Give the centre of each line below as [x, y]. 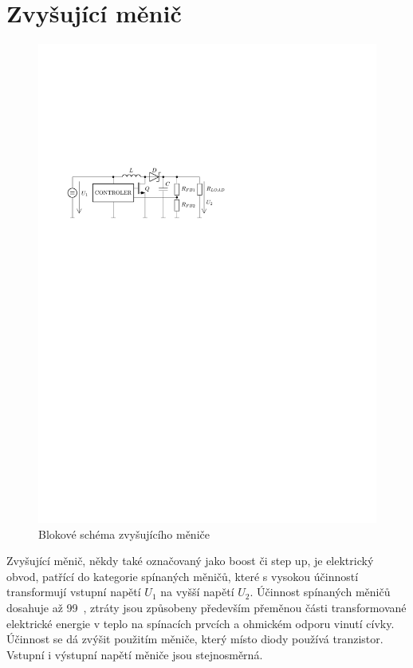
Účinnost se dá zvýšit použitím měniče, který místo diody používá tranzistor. [195, 639]
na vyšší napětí [197, 592]
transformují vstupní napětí [74, 592]
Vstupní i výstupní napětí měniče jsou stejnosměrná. [135, 654]
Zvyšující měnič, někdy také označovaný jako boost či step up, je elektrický [190, 561]
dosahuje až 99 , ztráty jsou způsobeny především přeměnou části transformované [206, 608]
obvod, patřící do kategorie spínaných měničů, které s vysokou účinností [183, 576]
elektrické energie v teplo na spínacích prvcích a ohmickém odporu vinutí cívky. [201, 623]
